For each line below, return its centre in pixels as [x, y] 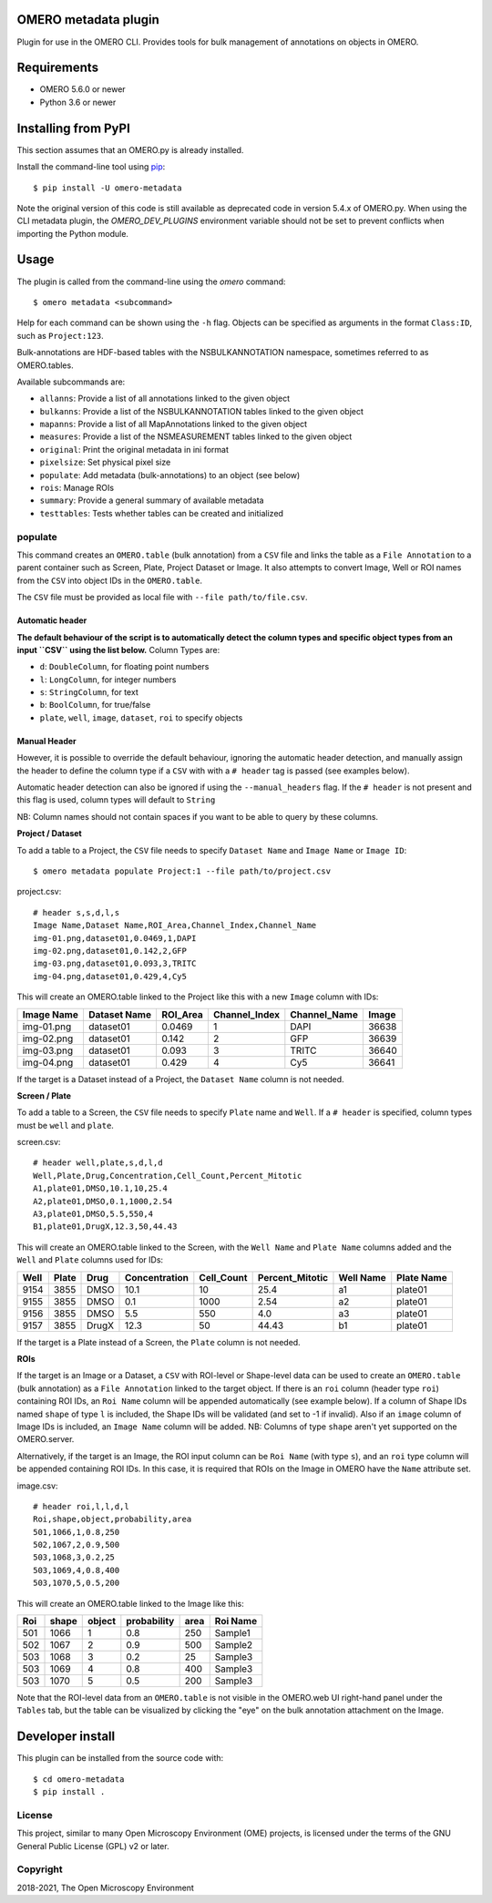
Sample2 [234, 1645]
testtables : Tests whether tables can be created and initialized [162, 513]
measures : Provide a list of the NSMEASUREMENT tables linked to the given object [196, 436]
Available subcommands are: [71, 382]
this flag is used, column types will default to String [116, 800]
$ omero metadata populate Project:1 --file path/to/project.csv [182, 871]
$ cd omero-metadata [79, 1779]
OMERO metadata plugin [88, 20]
